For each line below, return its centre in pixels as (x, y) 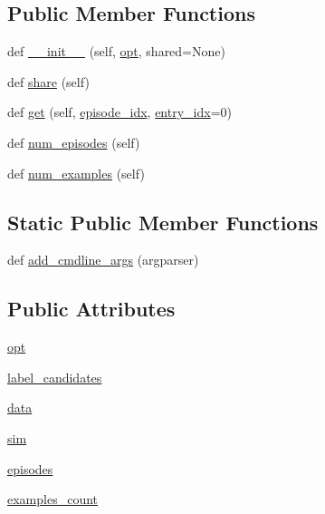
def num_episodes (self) (74, 142)
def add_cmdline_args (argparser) (103, 260)
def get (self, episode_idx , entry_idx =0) (119, 112)
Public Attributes (91, 309)
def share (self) (48, 81)
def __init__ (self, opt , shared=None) (116, 51)
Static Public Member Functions (163, 222)
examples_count (53, 499)
